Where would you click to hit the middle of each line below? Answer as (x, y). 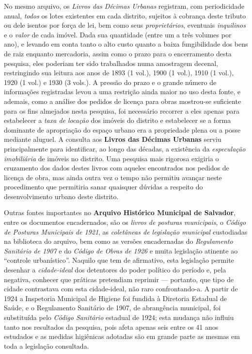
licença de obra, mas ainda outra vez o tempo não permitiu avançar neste (113, 177)
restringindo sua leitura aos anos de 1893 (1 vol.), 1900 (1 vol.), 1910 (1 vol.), (119, 73)
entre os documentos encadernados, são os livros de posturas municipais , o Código (125, 222)
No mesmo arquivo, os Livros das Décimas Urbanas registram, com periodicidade (124, 6)
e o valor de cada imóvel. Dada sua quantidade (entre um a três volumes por (118, 34)
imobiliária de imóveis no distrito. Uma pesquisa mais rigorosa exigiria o (111, 158)
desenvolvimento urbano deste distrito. (61, 196)
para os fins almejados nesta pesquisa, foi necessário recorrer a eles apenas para (122, 110)
